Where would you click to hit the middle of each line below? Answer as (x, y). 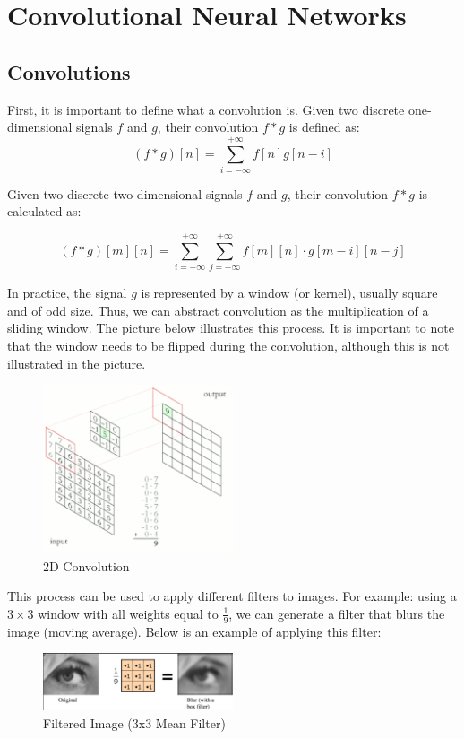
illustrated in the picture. (77, 363)
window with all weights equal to (128, 613)
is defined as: (324, 127)
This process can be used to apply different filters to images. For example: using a (232, 596)
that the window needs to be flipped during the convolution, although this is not (228, 345)
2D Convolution (86, 565)
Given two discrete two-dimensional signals (125, 193)
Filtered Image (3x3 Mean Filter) (134, 722)
